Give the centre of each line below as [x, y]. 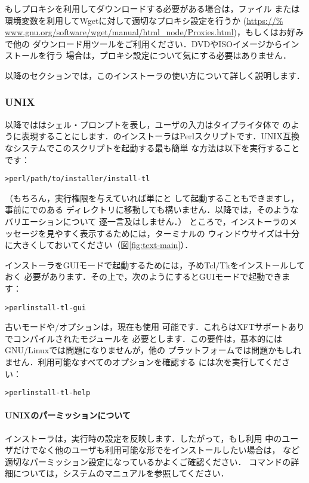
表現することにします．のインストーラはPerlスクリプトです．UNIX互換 [160, 136]
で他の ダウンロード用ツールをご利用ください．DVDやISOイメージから [144, 43]
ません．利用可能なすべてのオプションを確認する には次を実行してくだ [143, 362]
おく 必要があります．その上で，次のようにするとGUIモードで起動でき [143, 276]
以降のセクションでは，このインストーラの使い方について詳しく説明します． [155, 75]
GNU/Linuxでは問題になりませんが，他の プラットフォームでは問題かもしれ [153, 350]
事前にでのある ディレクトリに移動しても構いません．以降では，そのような [152, 210]
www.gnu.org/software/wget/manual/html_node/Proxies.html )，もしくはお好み [154, 32]
